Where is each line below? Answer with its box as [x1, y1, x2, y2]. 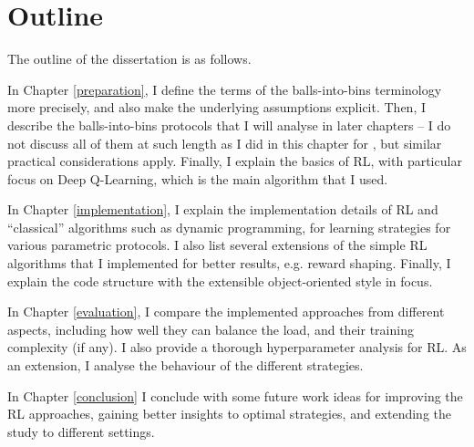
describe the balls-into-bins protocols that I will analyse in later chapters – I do [7, 115, 451, 134]
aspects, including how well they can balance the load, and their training [7, 319, 414, 338]
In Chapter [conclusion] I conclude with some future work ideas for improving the [7, 386, 463, 405]
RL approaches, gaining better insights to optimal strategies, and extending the [7, 404, 452, 423]
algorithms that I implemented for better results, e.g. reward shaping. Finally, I [7, 254, 451, 273]
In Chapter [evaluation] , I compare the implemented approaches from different [7, 302, 445, 321]
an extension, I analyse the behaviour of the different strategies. [7, 356, 364, 375]
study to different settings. [7, 421, 155, 441]
